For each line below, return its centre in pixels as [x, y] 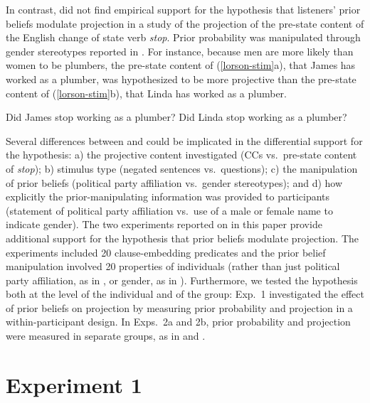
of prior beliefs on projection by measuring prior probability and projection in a [179, 307]
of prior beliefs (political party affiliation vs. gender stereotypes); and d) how [174, 182]
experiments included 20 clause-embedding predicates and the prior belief [166, 252]
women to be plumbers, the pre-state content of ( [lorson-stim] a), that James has [181, 65]
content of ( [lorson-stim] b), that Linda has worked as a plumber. [146, 93]
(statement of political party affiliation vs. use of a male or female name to [169, 210]
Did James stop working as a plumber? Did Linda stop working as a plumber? [176, 117]
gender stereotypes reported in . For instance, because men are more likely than [180, 51]
